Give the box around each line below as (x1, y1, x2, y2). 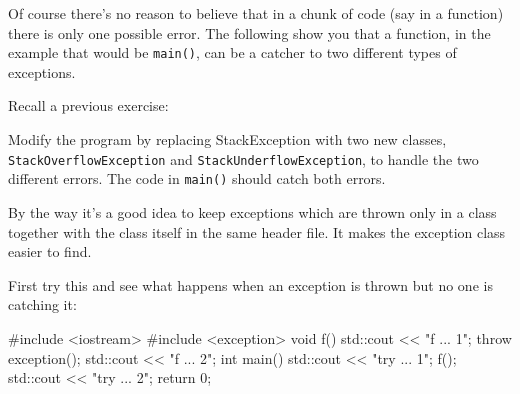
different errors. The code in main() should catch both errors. (8, 168, 386, 189)
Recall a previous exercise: (8, 95, 169, 116)
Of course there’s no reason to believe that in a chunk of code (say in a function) (8, 3, 504, 23)
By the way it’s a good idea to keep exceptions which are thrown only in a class (8, 201, 497, 222)
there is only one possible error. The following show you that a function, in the (8, 22, 491, 43)
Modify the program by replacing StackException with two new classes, (8, 129, 447, 150)
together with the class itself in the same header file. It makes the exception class (8, 221, 506, 242)
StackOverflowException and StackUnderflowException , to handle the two (8, 148, 479, 169)
